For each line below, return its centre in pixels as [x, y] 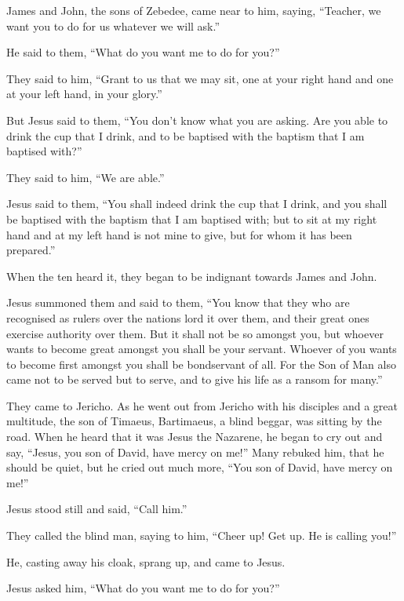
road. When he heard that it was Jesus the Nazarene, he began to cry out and [195, 437]
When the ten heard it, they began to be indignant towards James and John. [192, 276]
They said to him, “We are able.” [86, 177]
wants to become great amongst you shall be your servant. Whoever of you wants [202, 349]
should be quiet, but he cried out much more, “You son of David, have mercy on [200, 467]
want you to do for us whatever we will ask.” [113, 25]
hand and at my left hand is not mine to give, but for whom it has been [179, 234]
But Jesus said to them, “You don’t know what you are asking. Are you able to [197, 120]
